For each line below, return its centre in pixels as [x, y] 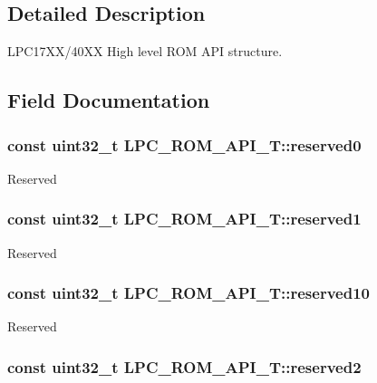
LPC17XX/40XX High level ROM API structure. [145, 51]
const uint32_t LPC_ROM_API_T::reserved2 [184, 366]
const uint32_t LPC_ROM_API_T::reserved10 [188, 293]
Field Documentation [109, 100]
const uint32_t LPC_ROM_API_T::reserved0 [184, 144]
